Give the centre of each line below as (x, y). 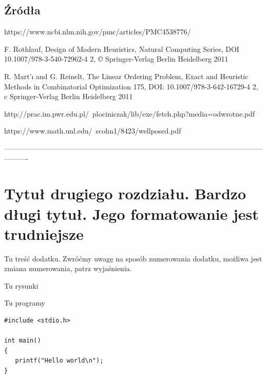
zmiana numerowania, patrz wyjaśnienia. (68, 268)
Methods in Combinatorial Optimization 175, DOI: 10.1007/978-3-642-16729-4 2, (131, 86)
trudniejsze (44, 233)
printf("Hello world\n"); (59, 361)
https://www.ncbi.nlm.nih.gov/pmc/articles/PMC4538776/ (98, 32)
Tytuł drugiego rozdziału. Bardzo (125, 193)
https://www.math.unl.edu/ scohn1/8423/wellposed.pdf (93, 131)
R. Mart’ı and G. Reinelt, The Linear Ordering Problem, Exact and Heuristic (126, 76)
